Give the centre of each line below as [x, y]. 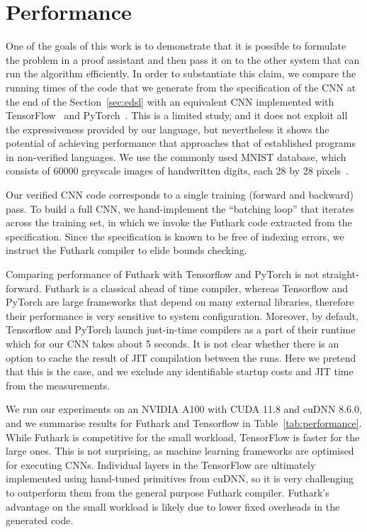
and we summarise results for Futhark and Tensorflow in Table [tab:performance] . [184, 422]
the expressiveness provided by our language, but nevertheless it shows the [168, 129]
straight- [340, 274]
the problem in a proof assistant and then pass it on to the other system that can [183, 59]
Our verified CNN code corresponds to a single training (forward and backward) [180, 195]
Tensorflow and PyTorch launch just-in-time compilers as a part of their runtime [181, 329]
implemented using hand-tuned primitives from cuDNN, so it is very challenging [180, 478]
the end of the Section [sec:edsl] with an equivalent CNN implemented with [170, 101]
